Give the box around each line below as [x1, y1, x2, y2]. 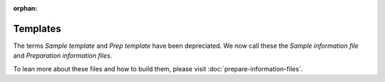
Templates [13, 22, 61, 35]
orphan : [13, 4, 38, 12]
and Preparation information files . [13, 51, 113, 60]
